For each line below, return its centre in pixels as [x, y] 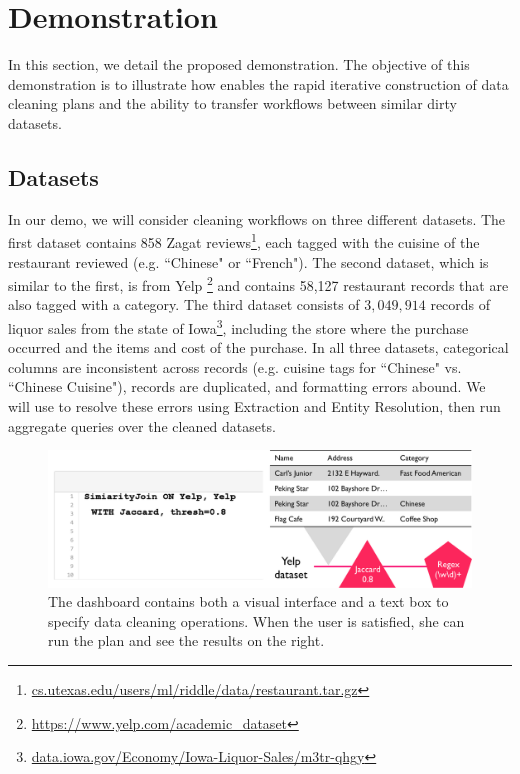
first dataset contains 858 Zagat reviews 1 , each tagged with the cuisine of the [244, 240]
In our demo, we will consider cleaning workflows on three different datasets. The [257, 218]
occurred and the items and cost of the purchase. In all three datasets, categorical [258, 347]
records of [460, 304]
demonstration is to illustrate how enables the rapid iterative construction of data [258, 83]
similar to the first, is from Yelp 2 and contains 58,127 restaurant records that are [258, 283]
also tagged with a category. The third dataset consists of [184, 304]
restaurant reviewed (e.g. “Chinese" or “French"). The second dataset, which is [248, 261]
